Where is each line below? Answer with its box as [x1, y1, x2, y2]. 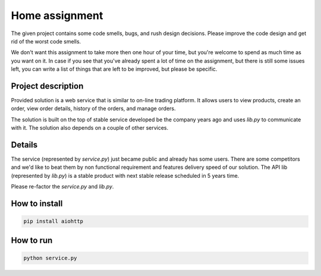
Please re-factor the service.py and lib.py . [11, 183, 114, 190]
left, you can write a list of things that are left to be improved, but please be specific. [11, 65, 218, 73]
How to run [11, 235, 53, 245]
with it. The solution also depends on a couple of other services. [11, 124, 169, 131]
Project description [11, 81, 84, 91]
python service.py [23, 255, 77, 261]
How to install [11, 199, 63, 209]
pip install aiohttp [23, 218, 83, 225]
